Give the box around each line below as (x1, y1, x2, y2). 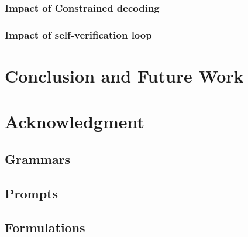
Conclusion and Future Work (5, 63, 244, 87)
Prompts (5, 184, 58, 202)
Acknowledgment (5, 109, 144, 133)
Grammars (5, 149, 71, 167)
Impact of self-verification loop (5, 27, 152, 42)
